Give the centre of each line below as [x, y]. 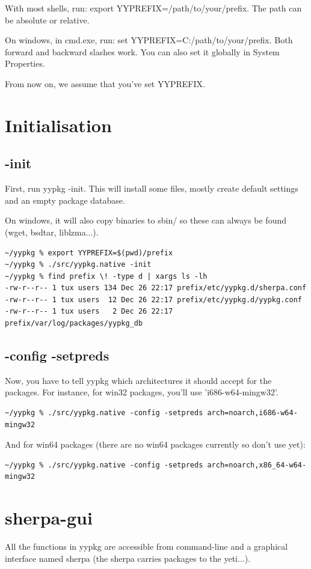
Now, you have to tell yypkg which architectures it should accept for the [138, 380]
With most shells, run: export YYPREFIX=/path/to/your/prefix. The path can [153, 8]
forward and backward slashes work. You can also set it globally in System [142, 51]
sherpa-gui [49, 518]
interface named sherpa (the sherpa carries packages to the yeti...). [128, 558]
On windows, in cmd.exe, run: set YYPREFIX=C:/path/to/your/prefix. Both [149, 40]
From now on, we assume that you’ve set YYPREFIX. [105, 83]
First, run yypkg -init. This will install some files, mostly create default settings [152, 188]
